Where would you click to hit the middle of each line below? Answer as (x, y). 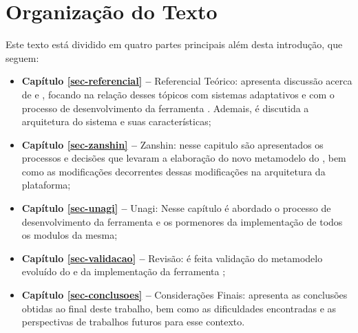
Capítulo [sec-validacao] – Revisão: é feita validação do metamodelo (172, 258)
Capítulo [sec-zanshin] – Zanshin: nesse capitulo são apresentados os (172, 144)
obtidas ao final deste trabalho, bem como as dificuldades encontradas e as (179, 308)
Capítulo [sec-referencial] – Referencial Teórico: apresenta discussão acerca (187, 81)
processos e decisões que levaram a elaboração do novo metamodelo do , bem (184, 158)
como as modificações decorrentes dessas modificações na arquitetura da (173, 171)
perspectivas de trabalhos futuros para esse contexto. (133, 322)
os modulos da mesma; (70, 235)
